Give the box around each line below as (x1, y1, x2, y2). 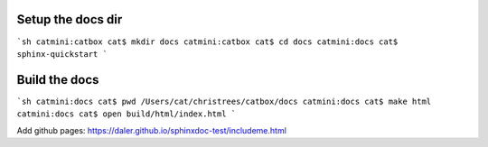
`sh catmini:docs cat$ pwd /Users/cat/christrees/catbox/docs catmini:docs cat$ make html (16, 96, 432, 106)
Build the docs (16, 72, 99, 87)
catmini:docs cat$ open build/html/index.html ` (16, 109, 237, 119)
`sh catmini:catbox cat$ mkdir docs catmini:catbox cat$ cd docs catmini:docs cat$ (16, 36, 399, 47)
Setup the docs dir (16, 12, 123, 27)
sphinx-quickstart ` (16, 49, 108, 59)
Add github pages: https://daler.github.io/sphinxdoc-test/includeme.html (16, 124, 286, 135)
